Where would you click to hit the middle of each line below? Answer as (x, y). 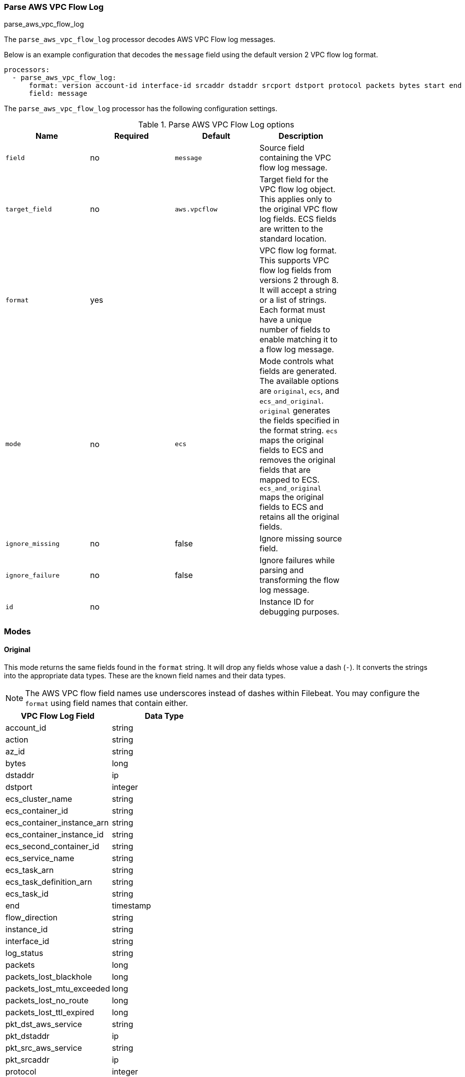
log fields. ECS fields (298, 219)
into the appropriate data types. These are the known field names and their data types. (145, 675)
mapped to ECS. (290, 480)
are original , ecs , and (299, 391)
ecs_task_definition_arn (49, 882)
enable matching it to (298, 340)
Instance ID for (287, 602)
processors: (27, 70)
